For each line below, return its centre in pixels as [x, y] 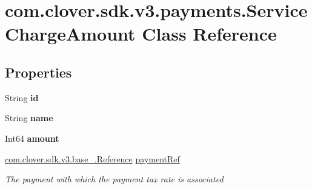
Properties [38, 72]
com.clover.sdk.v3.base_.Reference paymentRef [92, 158]
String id [22, 97]
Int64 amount [32, 138]
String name [29, 118]
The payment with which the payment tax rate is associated [114, 179]
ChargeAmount [70, 34]
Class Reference [209, 34]
